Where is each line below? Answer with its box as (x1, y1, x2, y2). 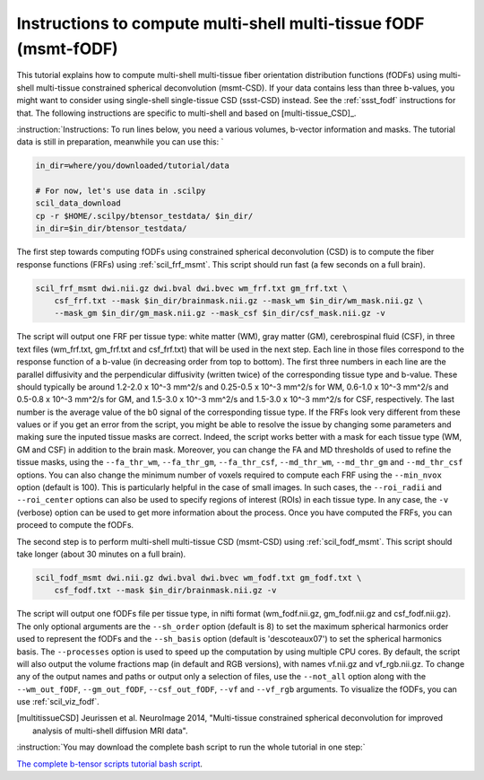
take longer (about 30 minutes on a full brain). (16, 548, 186, 559)
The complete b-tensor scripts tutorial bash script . (16, 758, 203, 769)
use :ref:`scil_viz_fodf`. (16, 697, 100, 707)
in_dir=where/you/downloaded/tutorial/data (35, 161, 230, 171)
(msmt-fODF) (16, 39, 118, 58)
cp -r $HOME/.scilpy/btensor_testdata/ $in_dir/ (35, 211, 254, 221)
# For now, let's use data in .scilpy (35, 186, 206, 197)
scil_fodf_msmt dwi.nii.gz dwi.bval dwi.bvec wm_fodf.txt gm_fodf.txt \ (35, 573, 362, 583)
